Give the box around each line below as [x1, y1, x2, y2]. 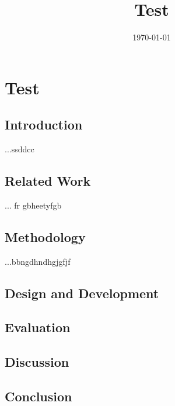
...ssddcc [5, 143, 34, 155]
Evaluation [5, 318, 71, 336]
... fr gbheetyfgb [5, 199, 62, 211]
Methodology [5, 227, 86, 245]
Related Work [5, 172, 91, 190]
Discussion [5, 353, 69, 371]
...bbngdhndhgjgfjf [5, 255, 71, 267]
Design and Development [5, 284, 159, 302]
